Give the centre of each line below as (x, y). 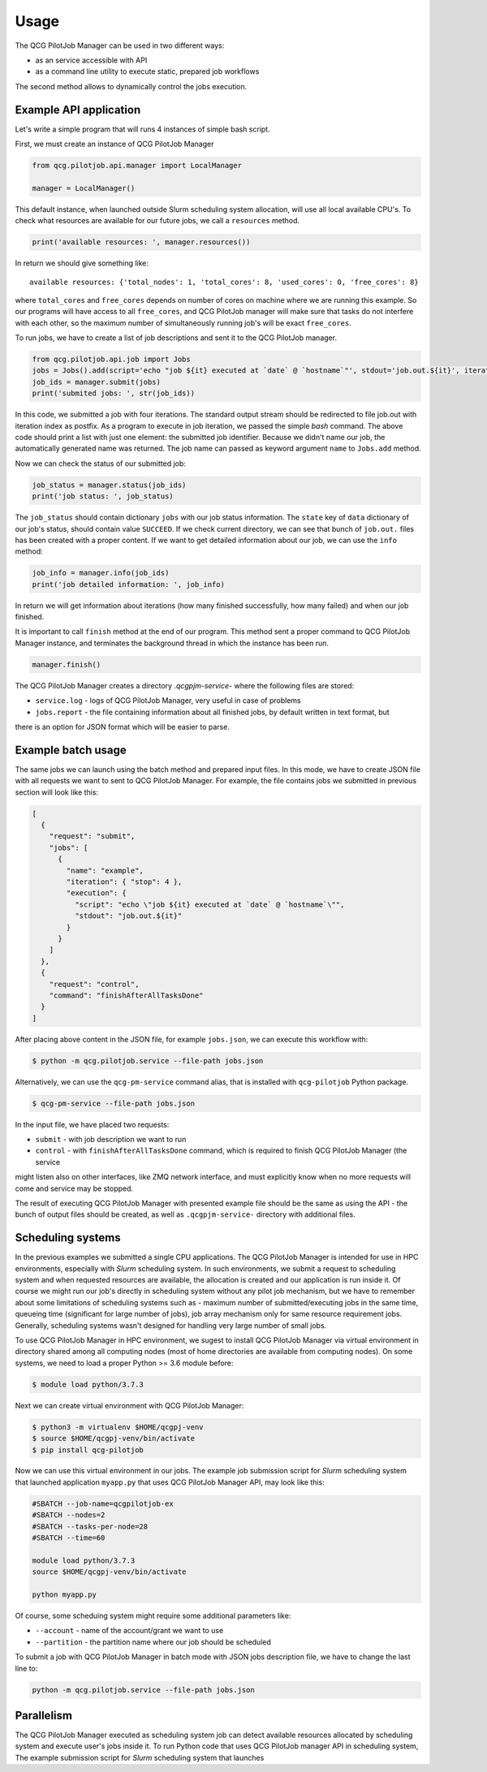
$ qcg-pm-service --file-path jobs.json (113, 1103)
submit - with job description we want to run (111, 1139)
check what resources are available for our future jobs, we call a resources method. (157, 221)
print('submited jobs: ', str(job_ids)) (113, 393)
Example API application (78, 110)
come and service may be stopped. (74, 1188)
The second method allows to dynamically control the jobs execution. (131, 86)
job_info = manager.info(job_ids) (101, 573)
